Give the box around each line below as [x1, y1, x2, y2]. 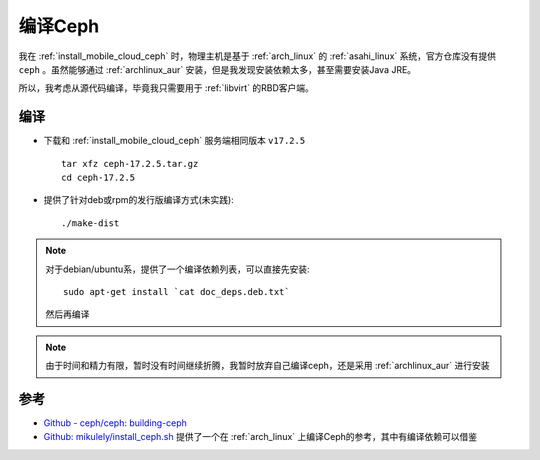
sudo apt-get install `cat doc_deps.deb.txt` [63, 286, 290, 297]
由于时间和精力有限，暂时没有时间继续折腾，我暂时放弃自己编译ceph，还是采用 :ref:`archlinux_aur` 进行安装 [45, 360, 490, 372]
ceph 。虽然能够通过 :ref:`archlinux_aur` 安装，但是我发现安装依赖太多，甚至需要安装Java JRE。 [18, 63, 417, 75]
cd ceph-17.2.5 [61, 172, 136, 184]
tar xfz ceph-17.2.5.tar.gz [61, 158, 199, 169]
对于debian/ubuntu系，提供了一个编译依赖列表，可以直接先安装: [45, 263, 310, 275]
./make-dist [61, 217, 120, 229]
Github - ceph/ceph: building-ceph [43, 417, 187, 429]
